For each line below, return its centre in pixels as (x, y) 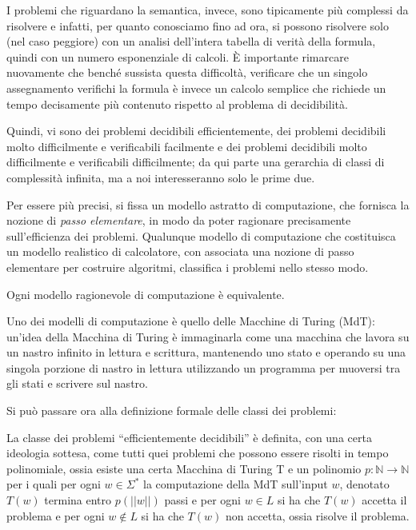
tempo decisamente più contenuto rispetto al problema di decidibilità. (177, 104)
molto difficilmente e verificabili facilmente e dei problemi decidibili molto (187, 146)
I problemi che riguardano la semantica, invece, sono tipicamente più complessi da (208, 10)
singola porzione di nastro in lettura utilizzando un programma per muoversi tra (204, 367)
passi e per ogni (202, 500)
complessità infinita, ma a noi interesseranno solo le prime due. (161, 177)
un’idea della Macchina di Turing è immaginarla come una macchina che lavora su (208, 336)
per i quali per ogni (54, 484)
